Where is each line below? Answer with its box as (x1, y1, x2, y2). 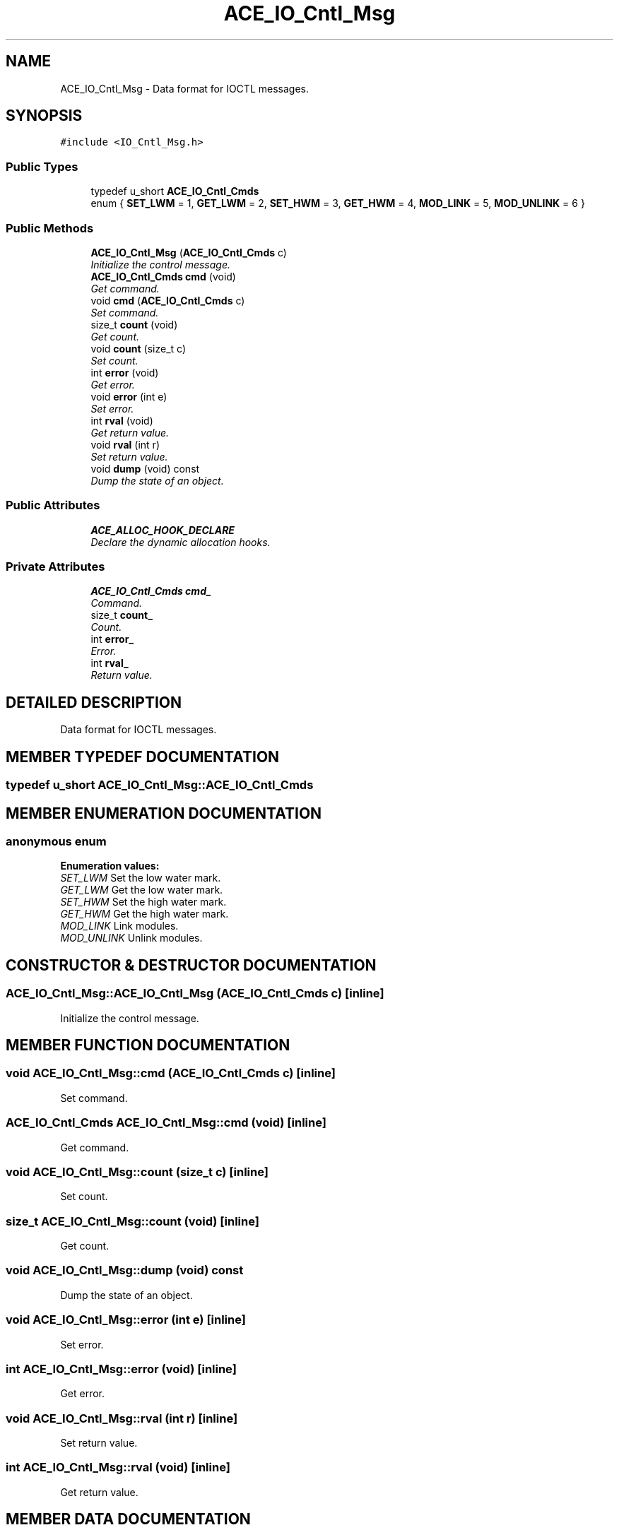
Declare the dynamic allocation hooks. (90, 535, 271, 548)
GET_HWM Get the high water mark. (60, 908, 229, 920)
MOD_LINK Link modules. (60, 920, 179, 932)
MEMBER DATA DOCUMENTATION (6, 1510, 251, 1529)
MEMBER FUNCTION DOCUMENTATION (6, 1036, 290, 1054)
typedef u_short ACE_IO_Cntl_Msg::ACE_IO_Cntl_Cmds (6, 778, 314, 793)
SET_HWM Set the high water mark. (60, 896, 227, 908)
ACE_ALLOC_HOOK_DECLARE (90, 523, 235, 536)
